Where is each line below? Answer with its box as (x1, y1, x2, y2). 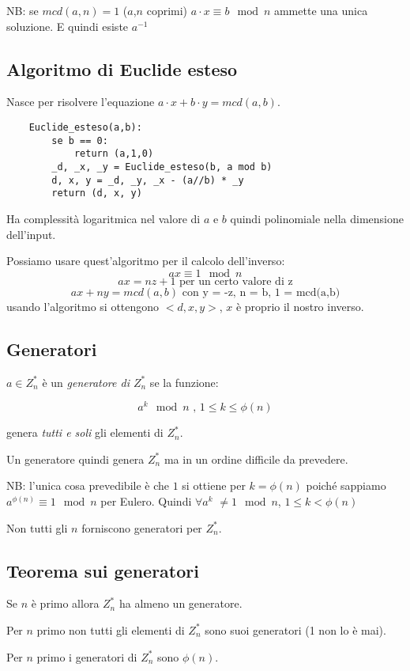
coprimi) (146, 2, 188, 18)
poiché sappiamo (306, 477, 386, 494)
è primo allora (31, 595, 100, 612)
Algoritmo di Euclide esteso (6, 56, 238, 81)
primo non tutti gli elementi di (36, 621, 185, 638)
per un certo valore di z (179, 275, 293, 287)
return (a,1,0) (73, 148, 154, 160)
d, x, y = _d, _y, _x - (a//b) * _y (51, 174, 244, 186)
